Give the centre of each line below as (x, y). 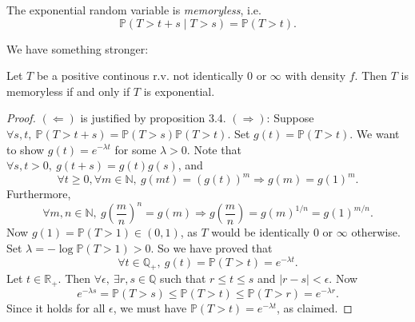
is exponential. (179, 91)
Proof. (21, 118)
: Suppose (290, 118)
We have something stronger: (78, 48)
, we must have (150, 307)
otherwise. (376, 232)
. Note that (214, 149)
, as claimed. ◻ (315, 307)
